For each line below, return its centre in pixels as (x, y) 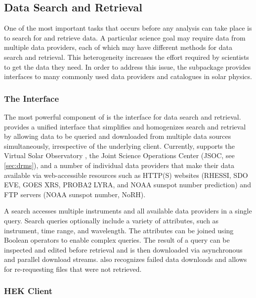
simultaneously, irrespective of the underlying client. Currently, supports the (119, 146)
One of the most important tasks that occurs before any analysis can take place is (128, 28)
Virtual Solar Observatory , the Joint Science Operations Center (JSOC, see (119, 155)
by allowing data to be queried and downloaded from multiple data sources (118, 136)
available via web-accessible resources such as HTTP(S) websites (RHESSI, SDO (126, 175)
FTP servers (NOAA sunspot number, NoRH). (75, 194)
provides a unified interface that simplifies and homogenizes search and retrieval (125, 126)
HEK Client (28, 291)
